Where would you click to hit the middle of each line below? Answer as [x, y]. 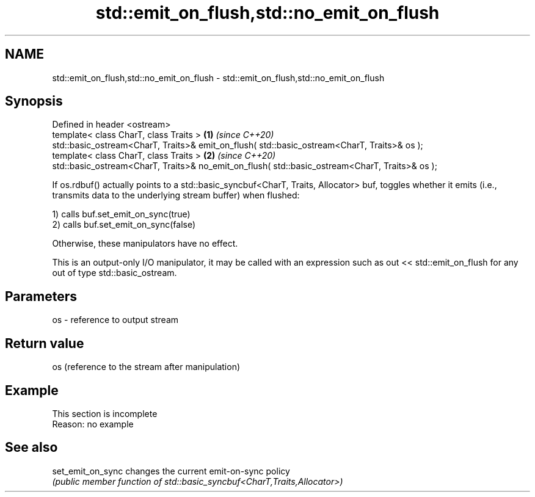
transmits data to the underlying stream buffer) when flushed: [176, 195]
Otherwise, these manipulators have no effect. [145, 244]
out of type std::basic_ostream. [115, 273]
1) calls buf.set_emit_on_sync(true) [121, 214]
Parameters [41, 296]
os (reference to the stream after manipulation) [146, 367]
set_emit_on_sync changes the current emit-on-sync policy [171, 471]
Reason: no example [93, 424]
